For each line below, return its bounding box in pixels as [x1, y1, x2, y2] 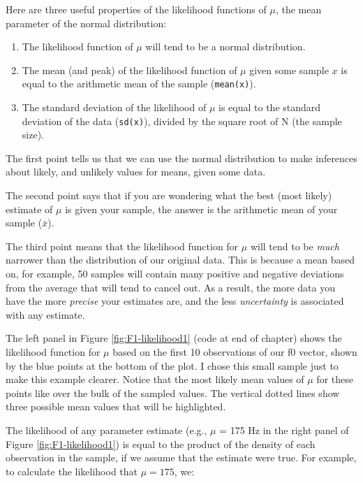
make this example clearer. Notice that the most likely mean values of [6, 372, 304, 387]
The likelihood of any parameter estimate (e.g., [6, 422, 207, 437]
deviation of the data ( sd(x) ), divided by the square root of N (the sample [22, 113, 342, 128]
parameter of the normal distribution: [6, 15, 167, 30]
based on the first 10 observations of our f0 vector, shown [112, 345, 357, 359]
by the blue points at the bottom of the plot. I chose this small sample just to [6, 358, 339, 373]
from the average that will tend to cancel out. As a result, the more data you [6, 280, 335, 294]
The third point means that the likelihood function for [6, 238, 239, 253]
